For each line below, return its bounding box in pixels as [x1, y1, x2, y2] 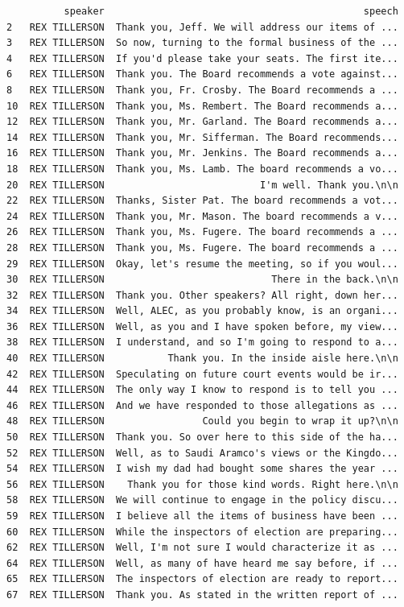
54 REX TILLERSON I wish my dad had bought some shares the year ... [6, 463, 398, 475]
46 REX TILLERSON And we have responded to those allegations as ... [6, 399, 398, 411]
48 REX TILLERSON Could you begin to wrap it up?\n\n [6, 415, 398, 427]
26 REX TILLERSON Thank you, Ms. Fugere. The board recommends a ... [6, 226, 398, 238]
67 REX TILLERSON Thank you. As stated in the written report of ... [6, 588, 398, 601]
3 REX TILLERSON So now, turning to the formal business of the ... [6, 37, 398, 49]
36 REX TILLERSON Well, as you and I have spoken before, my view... [6, 320, 398, 332]
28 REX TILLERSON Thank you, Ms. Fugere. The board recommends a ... [6, 242, 398, 254]
